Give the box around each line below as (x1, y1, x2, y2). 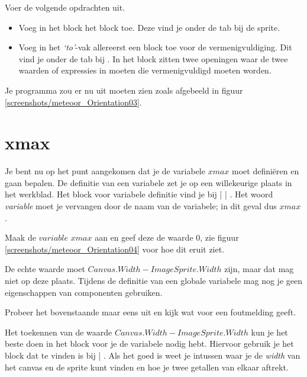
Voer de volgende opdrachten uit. (5, 1, 125, 13)
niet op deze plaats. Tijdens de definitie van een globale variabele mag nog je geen (5, 274, 302, 287)
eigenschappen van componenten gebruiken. (5, 286, 163, 298)
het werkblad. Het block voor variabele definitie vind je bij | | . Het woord (5, 188, 273, 200)
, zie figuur (200, 231, 239, 244)
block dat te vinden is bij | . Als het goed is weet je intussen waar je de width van (5, 349, 300, 361)
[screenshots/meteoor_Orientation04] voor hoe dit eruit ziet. (5, 242, 225, 255)
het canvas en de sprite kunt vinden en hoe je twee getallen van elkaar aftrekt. (5, 360, 289, 373)
